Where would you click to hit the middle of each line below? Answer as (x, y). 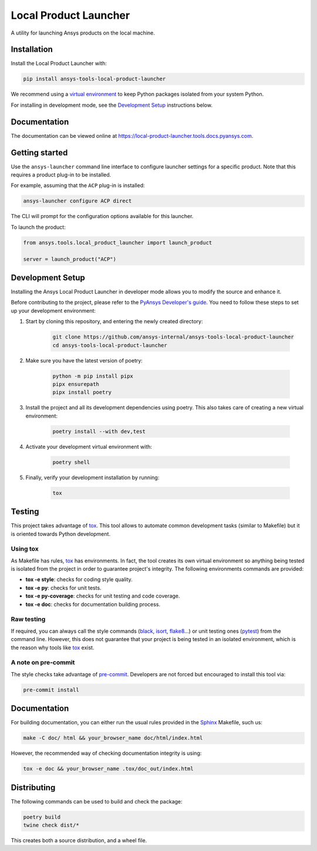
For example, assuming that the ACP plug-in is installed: (78, 185)
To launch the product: (38, 227)
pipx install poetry (82, 392)
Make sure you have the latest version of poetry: (84, 360)
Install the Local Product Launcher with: (59, 63)
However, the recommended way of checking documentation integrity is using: (106, 753)
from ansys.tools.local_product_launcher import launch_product (118, 243)
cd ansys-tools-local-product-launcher (110, 345)
